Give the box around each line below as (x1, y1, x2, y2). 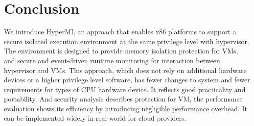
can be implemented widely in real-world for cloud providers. (4, 113, 186, 123)
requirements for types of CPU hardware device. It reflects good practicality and (4, 84, 246, 94)
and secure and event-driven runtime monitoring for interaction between (4, 55, 220, 65)
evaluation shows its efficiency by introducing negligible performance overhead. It (4, 103, 247, 113)
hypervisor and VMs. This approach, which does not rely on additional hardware (4, 65, 247, 75)
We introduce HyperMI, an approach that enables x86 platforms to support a (4, 26, 236, 37)
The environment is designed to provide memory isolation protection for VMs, (4, 46, 238, 56)
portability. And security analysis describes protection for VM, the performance (4, 94, 243, 104)
